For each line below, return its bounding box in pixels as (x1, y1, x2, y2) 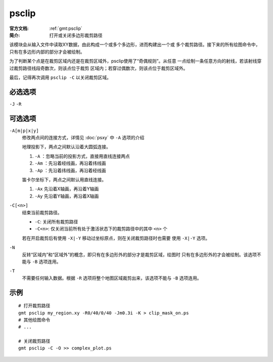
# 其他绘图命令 (18, 317, 51, 323)
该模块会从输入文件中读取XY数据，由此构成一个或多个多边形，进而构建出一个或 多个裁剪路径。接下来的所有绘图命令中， (9, 42, 260, 48)
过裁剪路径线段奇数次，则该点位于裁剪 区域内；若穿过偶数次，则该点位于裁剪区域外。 (9, 65, 188, 71)
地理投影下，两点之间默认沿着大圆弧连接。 (22, 144, 111, 150)
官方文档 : (9, 25, 29, 31)
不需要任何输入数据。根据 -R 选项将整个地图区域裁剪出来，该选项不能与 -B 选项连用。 (22, 275, 202, 281)
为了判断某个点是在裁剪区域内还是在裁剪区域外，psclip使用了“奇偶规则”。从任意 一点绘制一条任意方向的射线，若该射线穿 (9, 58, 262, 64)
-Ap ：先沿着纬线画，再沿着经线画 (34, 167, 106, 173)
